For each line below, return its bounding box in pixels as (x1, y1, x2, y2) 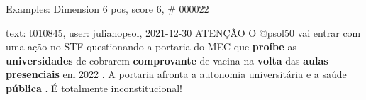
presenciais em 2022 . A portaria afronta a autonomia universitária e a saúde (6, 67, 347, 82)
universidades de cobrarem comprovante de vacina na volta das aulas (6, 52, 328, 67)
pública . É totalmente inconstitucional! (6, 80, 182, 95)
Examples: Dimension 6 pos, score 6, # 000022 (6, 1, 209, 16)
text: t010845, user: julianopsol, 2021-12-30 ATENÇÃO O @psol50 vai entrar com (6, 25, 361, 40)
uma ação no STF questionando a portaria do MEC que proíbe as (6, 39, 296, 54)
